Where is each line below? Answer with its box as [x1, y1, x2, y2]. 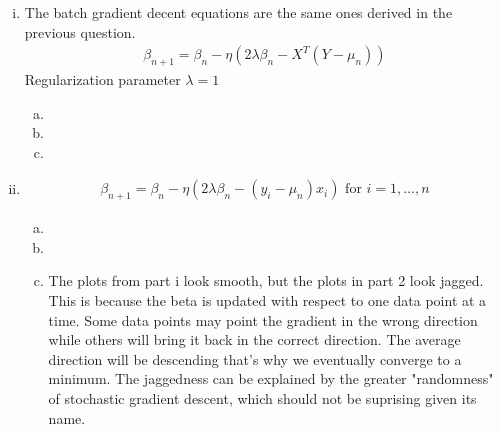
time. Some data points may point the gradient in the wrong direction [48, 309, 478, 330]
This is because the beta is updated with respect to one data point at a [48, 290, 487, 310]
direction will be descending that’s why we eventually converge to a [48, 348, 462, 369]
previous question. [24, 21, 136, 42]
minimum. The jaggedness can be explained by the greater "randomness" [48, 368, 494, 389]
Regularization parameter [24, 69, 181, 90]
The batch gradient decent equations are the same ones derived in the [24, 2, 453, 22]
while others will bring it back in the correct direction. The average [48, 329, 461, 350]
